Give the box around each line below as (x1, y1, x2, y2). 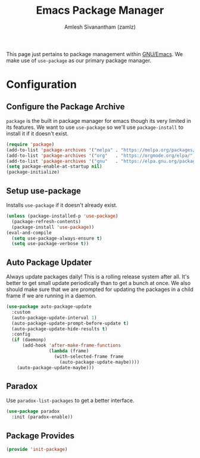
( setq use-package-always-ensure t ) (11, 235, 102, 242)
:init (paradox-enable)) (11, 414, 73, 420)
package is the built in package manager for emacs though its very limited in (6, 117, 192, 124)
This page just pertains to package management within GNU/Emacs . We (6, 50, 183, 57)
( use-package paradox (6, 409, 60, 414)
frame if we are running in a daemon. (6, 292, 97, 299)
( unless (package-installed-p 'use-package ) (6, 213, 118, 219)
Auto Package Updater (6, 257, 92, 267)
